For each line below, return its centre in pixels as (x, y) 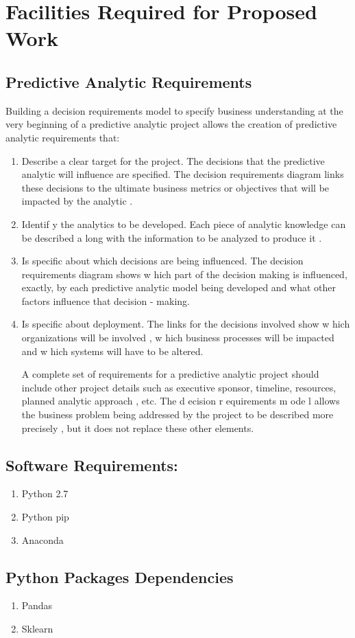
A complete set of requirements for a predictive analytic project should (170, 374)
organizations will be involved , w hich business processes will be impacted (178, 338)
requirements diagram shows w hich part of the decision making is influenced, (184, 274)
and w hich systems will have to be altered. (112, 351)
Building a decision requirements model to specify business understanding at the (174, 110)
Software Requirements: (92, 465)
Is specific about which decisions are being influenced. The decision (162, 261)
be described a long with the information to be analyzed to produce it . (172, 237)
